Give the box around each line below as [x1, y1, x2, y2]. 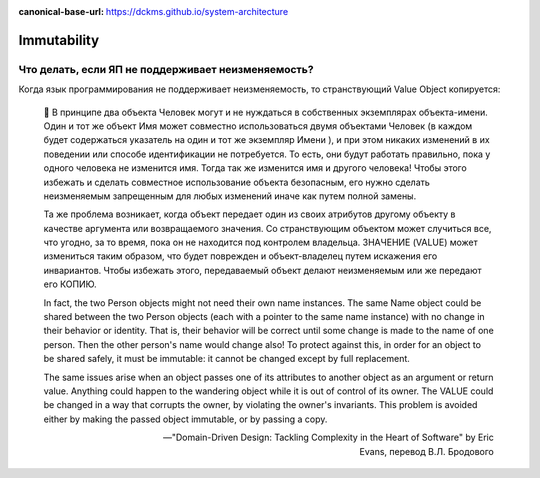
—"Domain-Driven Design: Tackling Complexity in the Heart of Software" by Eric [162, 431, 494, 444]
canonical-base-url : [18, 6, 105, 17]
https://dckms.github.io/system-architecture [105, 6, 289, 17]
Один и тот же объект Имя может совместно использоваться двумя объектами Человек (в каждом [43, 120, 473, 132]
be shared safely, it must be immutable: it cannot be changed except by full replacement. [43, 353, 410, 365]
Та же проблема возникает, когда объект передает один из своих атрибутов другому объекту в [43, 208, 456, 220]
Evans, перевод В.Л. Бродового [359, 445, 494, 457]
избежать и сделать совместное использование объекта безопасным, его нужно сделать [43, 176, 430, 188]
